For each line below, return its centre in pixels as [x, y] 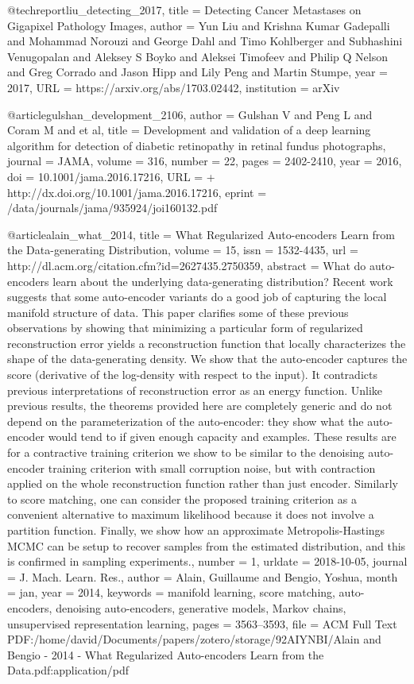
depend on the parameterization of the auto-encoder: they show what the [186, 421]
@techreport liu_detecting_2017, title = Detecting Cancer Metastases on [184, 10]
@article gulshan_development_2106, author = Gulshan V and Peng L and [190, 114]
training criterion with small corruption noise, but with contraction [212, 468]
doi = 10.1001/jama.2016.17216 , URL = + [111, 176]
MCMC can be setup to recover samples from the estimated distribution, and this [207, 545]
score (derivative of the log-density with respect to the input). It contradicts [192, 375]
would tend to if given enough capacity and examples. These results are [222, 437]
